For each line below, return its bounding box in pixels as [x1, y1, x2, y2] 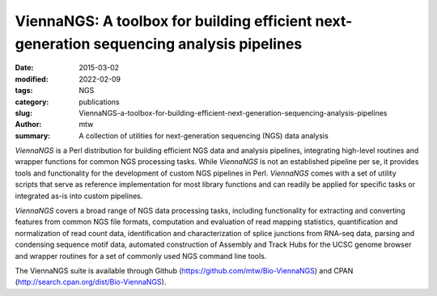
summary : [15, 130, 51, 141]
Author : [15, 120, 42, 129]
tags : [15, 86, 33, 95]
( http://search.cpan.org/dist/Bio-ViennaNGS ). [15, 277, 167, 287]
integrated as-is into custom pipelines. [15, 191, 143, 201]
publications [78, 97, 121, 107]
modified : [15, 74, 49, 84]
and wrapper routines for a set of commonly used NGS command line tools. [15, 251, 267, 260]
